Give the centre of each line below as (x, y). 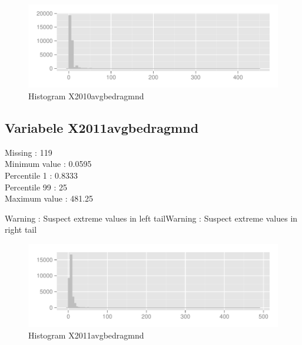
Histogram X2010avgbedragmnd (86, 96)
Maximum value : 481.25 (49, 198)
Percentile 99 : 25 (36, 187)
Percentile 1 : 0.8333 (41, 175)
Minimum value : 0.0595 (48, 164)
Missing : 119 (29, 152)
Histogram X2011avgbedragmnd (86, 335)
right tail (21, 230)
